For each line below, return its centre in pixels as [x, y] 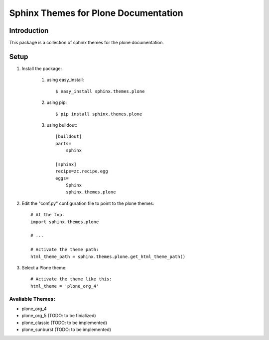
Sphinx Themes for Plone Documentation [96, 13]
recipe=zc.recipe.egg [82, 171]
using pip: [57, 102]
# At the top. [48, 215]
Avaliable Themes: [32, 299]
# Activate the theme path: [65, 250]
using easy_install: [65, 80]
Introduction [29, 31]
